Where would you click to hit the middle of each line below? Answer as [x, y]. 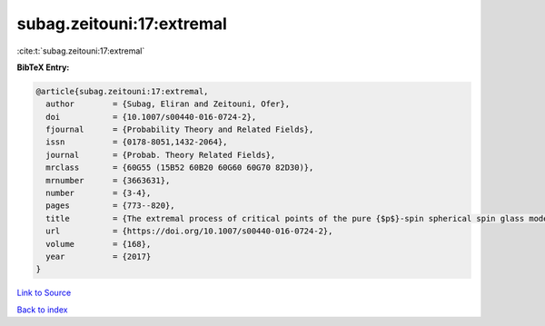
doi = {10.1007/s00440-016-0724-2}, [151, 117]
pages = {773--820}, [111, 206]
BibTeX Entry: [43, 67]
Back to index [42, 310]
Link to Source [44, 293]
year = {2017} [99, 257]
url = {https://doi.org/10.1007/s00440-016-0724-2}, [189, 231]
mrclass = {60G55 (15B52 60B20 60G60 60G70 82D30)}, [180, 168]
